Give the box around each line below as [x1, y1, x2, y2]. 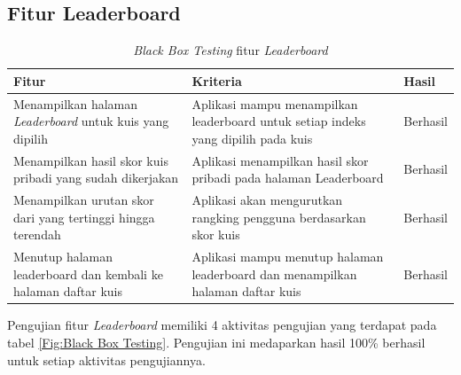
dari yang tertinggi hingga [13, 207, 155, 226]
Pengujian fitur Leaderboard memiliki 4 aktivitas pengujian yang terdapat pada [7, 316, 437, 334]
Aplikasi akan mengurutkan [191, 191, 343, 209]
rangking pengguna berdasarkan [191, 207, 366, 226]
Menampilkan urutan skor [13, 191, 154, 209]
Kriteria [191, 71, 242, 90]
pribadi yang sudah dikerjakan [13, 168, 179, 187]
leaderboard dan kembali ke [13, 264, 163, 283]
